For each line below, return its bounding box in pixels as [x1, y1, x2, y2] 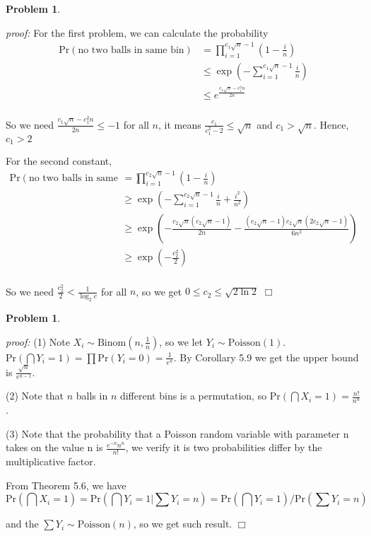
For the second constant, [6, 153, 112, 168]
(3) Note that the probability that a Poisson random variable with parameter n [6, 426, 349, 441]
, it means [158, 117, 201, 132]
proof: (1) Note [6, 334, 70, 349]
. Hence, [314, 117, 349, 132]
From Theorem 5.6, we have [6, 477, 126, 492]
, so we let [159, 334, 204, 349]
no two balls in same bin [78, 45, 184, 55]
